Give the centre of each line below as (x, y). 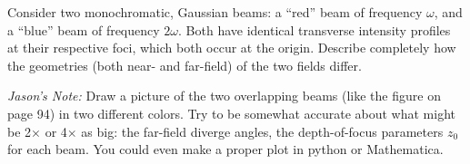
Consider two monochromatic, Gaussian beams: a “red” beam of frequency (215, 12)
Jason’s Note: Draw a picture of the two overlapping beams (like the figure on (224, 96)
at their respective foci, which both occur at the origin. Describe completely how (232, 48)
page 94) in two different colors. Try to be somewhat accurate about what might (231, 113)
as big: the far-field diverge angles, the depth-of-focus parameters (262, 131)
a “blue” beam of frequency (84, 29)
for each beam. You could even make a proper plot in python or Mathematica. (225, 149)
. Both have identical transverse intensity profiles (315, 29)
